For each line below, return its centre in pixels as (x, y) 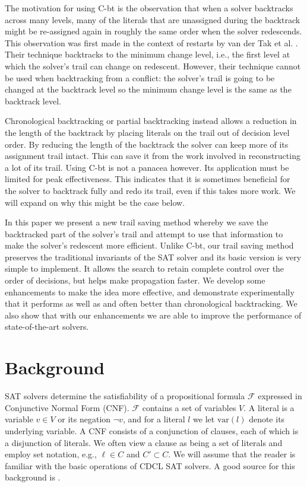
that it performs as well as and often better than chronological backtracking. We (151, 303)
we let (204, 419)
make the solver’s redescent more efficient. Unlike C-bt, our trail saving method (149, 245)
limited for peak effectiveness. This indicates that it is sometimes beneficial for (148, 179)
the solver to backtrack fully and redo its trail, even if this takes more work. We (150, 190)
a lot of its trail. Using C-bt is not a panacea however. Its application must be (147, 167)
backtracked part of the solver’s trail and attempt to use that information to (144, 233)
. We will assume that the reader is (232, 454)
